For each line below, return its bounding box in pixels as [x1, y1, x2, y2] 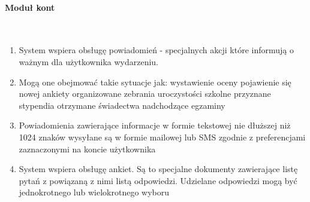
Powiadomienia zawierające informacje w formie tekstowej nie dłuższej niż [19, 119, 291, 131]
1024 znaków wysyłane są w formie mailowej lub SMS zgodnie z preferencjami [19, 130, 306, 143]
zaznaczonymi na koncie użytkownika [19, 142, 156, 155]
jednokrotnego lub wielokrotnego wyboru [19, 186, 170, 198]
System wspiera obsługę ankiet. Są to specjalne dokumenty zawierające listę [19, 163, 298, 175]
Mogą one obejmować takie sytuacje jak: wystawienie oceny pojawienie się [19, 75, 291, 88]
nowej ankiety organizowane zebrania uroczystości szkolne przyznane [19, 87, 271, 100]
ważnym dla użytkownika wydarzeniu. [19, 55, 159, 68]
